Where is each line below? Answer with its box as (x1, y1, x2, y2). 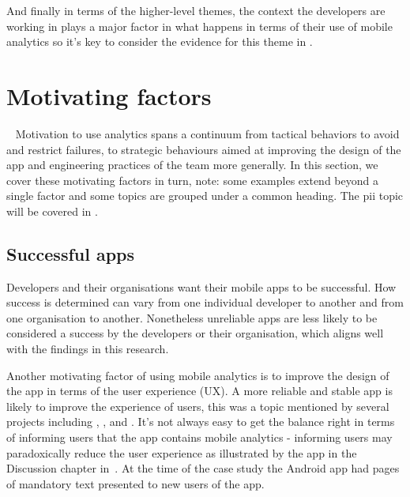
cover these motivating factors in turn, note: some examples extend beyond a (6, 171, 378, 188)
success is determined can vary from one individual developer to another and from (6, 294, 404, 311)
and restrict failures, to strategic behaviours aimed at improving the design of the (6, 141, 401, 157)
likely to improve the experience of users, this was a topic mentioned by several (6, 397, 389, 414)
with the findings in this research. (6, 341, 169, 357)
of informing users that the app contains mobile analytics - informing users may (6, 429, 393, 446)
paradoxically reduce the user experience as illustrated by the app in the (6, 444, 357, 461)
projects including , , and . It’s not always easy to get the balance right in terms (6, 413, 395, 430)
